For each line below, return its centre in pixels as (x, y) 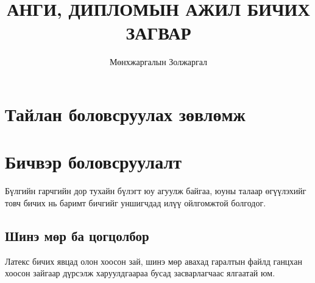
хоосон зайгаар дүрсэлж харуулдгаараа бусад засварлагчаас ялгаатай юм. (140, 273)
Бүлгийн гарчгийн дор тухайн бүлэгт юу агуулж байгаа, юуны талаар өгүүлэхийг (156, 191)
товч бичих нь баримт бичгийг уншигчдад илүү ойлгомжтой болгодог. (136, 202)
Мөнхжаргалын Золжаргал (158, 62)
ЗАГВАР (158, 33)
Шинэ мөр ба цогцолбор (77, 235)
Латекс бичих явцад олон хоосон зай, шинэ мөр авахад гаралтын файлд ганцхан (154, 261)
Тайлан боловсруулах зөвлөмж (125, 114)
